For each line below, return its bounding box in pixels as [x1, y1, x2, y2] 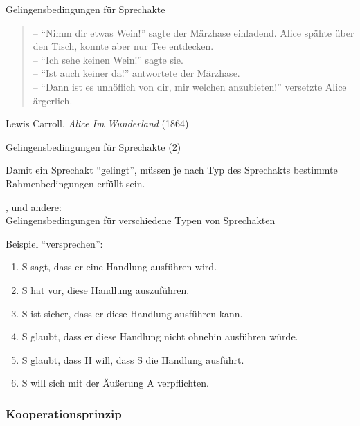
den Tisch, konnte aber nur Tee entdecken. [33, 39, 214, 53]
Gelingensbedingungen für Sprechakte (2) [6, 139, 181, 154]
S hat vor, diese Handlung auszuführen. [21, 282, 190, 297]
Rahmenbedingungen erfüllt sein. [6, 176, 145, 190]
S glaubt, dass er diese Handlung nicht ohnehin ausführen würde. [21, 329, 298, 344]
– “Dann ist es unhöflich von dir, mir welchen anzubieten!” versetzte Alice [33, 79, 347, 93]
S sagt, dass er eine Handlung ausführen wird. [21, 259, 217, 274]
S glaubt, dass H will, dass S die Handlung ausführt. [21, 352, 244, 367]
